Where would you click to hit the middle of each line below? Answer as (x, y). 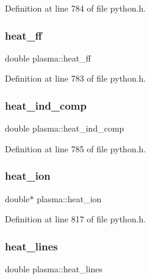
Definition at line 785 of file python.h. (76, 148)
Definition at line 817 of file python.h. (76, 219)
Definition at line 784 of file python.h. (76, 8)
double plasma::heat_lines (54, 269)
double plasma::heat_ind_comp (65, 128)
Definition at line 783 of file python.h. (76, 78)
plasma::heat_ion (69, 198)
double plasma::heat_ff (48, 58)
